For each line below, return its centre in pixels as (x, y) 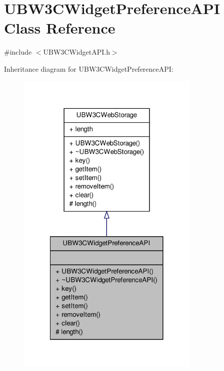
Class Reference (60, 28)
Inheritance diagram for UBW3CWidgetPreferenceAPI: (89, 68)
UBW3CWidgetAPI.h (76, 52)
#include (18, 52)
